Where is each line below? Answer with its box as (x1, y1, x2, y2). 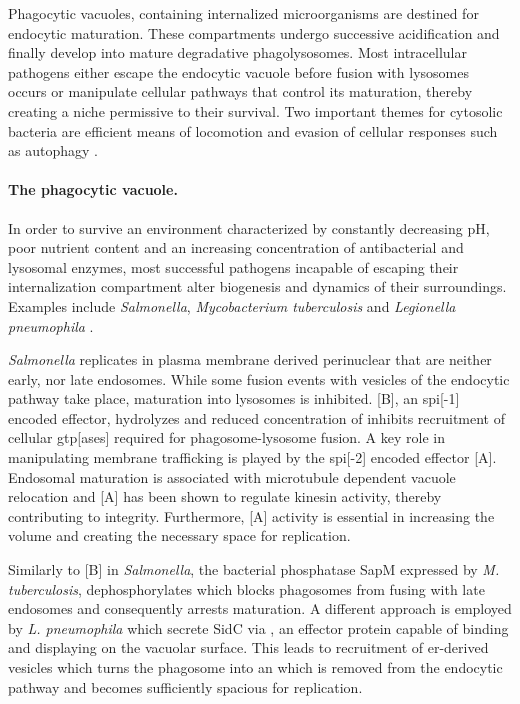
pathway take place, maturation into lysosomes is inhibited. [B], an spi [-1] (8, 388, 460, 409)
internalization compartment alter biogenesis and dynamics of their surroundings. (8, 276, 507, 297)
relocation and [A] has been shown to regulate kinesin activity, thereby (8, 486, 442, 507)
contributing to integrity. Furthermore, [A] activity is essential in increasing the (8, 505, 495, 526)
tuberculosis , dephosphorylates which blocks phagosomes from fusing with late (8, 578, 485, 599)
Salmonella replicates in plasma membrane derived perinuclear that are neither (8, 349, 492, 370)
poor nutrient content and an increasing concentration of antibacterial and (8, 237, 464, 258)
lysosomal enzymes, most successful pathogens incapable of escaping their (8, 256, 459, 277)
